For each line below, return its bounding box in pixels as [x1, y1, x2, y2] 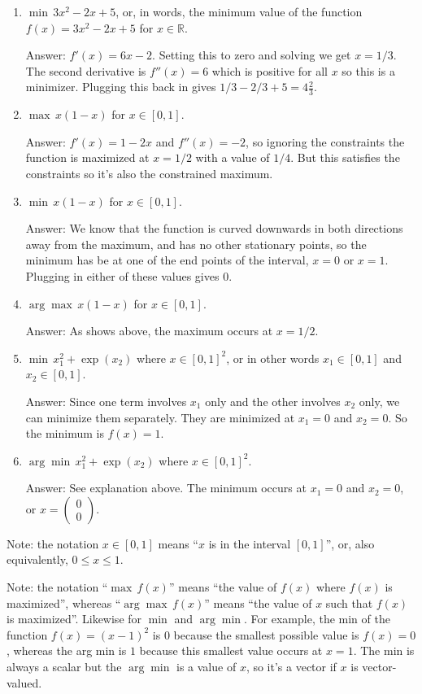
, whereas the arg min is [7, 642, 127, 659]
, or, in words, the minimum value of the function [115, 3, 363, 20]
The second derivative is [25, 62, 146, 79]
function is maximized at [25, 149, 150, 166]
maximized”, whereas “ [7, 594, 121, 611]
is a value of [176, 658, 237, 675]
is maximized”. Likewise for [7, 610, 142, 627]
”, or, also [325, 535, 375, 552]
